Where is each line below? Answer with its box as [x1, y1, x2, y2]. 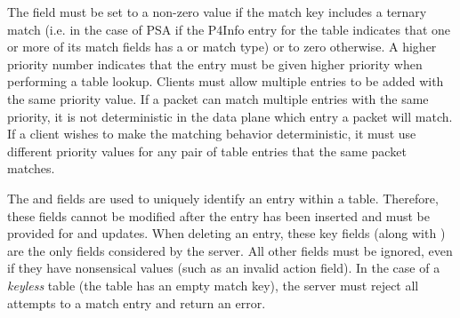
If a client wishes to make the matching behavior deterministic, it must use [7, 124, 416, 143]
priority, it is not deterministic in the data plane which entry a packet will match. [7, 107, 453, 125]
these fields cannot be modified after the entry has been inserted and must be [7, 206, 430, 225]
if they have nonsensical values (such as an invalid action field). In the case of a [7, 258, 440, 277]
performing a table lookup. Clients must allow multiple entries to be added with [7, 72, 444, 91]
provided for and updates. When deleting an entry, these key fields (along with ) [7, 224, 446, 242]
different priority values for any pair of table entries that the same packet [7, 141, 407, 160]
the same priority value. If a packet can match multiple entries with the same [7, 89, 429, 107]
